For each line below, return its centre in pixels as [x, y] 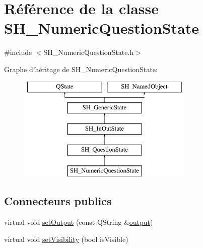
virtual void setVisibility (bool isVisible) [66, 239]
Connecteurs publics [58, 201]
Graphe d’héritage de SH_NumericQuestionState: [81, 69]
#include [18, 52]
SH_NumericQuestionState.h [89, 52]
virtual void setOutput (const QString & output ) [79, 222]
